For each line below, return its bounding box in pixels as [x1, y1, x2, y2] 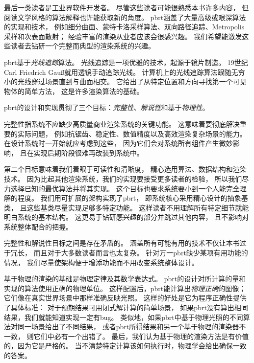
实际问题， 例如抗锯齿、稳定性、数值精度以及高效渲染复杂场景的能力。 [17, 128, 247, 138]
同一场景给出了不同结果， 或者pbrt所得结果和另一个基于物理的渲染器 [17, 321, 239, 332]
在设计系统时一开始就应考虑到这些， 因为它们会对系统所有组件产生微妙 [4, 138, 233, 148]
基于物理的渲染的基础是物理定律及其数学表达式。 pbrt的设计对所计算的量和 [4, 273, 246, 284]
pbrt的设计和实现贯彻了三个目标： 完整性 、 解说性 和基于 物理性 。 [4, 102, 209, 113]
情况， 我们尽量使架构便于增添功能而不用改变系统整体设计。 [4, 257, 199, 267]
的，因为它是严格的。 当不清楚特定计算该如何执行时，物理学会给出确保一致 [4, 340, 247, 351]
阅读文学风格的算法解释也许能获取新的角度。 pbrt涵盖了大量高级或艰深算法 [4, 12, 246, 22]
